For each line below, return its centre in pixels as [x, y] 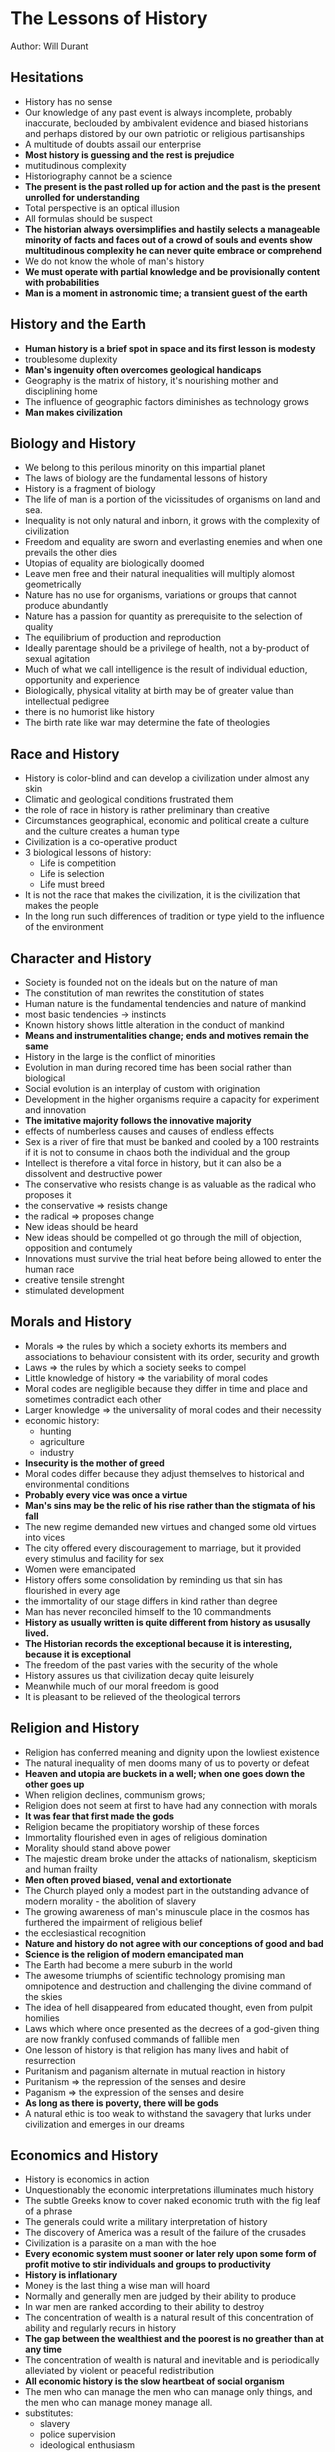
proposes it [48, 1195]
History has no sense [68, 101]
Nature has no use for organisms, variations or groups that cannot [160, 595]
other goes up [54, 1784]
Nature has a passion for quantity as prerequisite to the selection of [163, 616]
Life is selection [72, 874]
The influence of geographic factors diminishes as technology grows [167, 401]
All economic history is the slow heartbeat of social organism [154, 2381]
